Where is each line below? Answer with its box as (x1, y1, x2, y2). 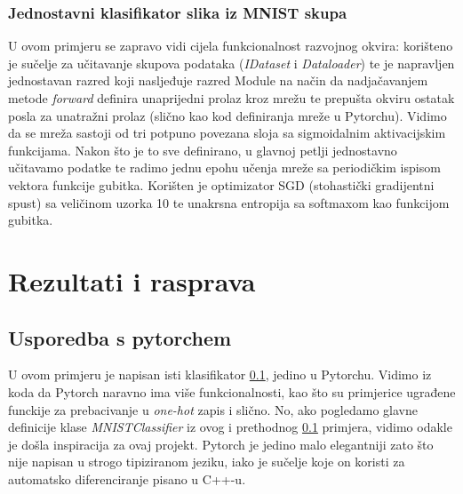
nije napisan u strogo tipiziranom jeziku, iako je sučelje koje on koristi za (8, 452, 405, 471)
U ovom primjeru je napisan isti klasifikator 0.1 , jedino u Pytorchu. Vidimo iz (8, 365, 432, 384)
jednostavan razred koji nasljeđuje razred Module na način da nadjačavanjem (8, 71, 428, 90)
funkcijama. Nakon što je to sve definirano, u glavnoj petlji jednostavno (8, 140, 397, 159)
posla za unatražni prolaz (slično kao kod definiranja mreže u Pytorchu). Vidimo (8, 106, 447, 124)
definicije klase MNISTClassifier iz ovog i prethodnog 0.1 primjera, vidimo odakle (8, 418, 452, 436)
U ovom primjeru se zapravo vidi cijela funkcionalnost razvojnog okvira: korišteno (8, 36, 453, 55)
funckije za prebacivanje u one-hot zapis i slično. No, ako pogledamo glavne (8, 400, 418, 418)
